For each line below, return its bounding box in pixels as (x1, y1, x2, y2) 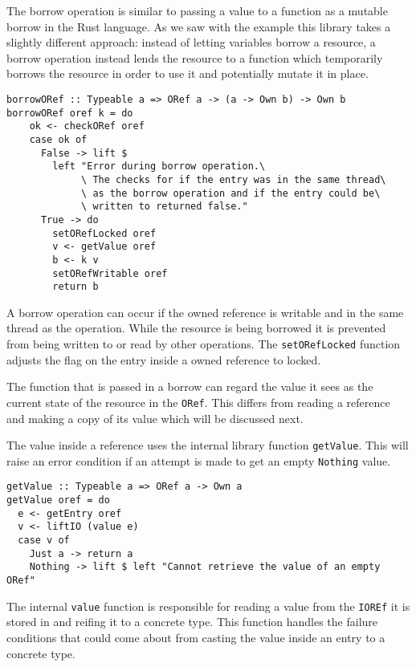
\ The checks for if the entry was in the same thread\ (81, 173, 386, 185)
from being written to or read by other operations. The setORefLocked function (6, 336, 401, 352)
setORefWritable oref (52, 267, 168, 279)
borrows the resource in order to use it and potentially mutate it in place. (6, 65, 369, 82)
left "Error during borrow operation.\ (52, 161, 266, 173)
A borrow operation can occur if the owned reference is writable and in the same (6, 303, 404, 320)
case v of (18, 535, 70, 547)
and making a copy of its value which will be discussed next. (6, 409, 304, 426)
